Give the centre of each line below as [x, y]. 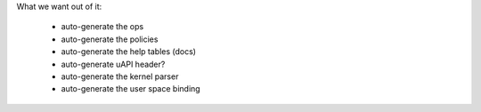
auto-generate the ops [102, 27]
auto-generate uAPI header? [113, 64]
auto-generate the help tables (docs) [128, 52]
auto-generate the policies [110, 39]
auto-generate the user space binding [130, 89]
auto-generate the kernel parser [120, 76]
